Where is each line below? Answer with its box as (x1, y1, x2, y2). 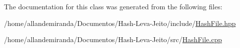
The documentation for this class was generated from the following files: (4, 1, 223, 11)
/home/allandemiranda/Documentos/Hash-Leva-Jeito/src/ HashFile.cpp (4, 34, 222, 45)
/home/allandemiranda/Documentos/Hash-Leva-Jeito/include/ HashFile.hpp (4, 18, 236, 28)
